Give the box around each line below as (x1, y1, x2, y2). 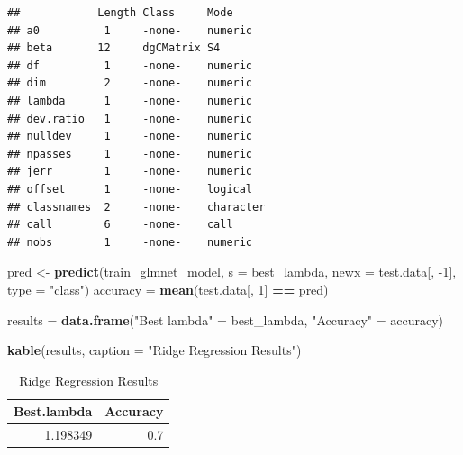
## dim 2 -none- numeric (7, 77, 253, 90)
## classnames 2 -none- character (7, 200, 266, 214)
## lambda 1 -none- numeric (7, 94, 253, 107)
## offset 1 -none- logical (7, 182, 253, 196)
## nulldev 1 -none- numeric (7, 130, 253, 143)
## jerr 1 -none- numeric (7, 165, 253, 178)
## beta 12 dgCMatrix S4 (7, 41, 221, 55)
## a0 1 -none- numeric (7, 23, 253, 37)
